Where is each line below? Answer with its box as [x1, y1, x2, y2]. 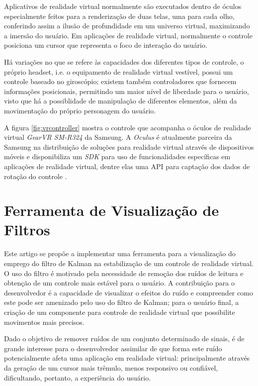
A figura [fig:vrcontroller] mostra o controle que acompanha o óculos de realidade [4, 122, 251, 132]
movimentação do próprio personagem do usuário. [4, 105, 156, 115]
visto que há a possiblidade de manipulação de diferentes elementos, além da [4, 96, 237, 106]
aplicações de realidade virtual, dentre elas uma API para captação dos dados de [4, 161, 250, 171]
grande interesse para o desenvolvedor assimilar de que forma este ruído [4, 343, 222, 353]
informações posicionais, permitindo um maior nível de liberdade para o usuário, [4, 86, 249, 96]
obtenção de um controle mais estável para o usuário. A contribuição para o [4, 278, 235, 288]
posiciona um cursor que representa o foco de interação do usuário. [4, 40, 207, 50]
